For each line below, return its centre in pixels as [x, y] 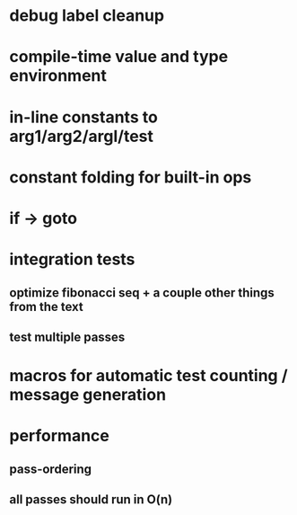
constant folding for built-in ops [131, 177]
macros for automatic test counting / [149, 376]
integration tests [72, 259]
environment [58, 76]
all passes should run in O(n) [91, 500]
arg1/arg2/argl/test [82, 136]
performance [59, 436]
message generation [88, 395]
